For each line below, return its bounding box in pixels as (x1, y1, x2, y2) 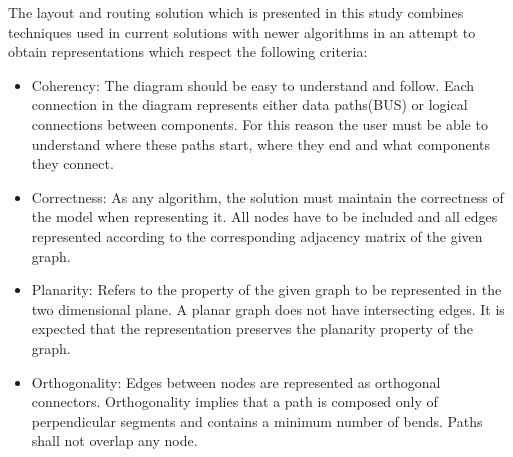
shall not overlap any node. (31, 430, 198, 451)
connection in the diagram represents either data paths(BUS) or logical (31, 94, 468, 115)
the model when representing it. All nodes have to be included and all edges (31, 206, 498, 227)
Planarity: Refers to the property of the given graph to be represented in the (31, 279, 502, 300)
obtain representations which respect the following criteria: (8, 41, 368, 62)
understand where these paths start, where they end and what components (31, 133, 491, 154)
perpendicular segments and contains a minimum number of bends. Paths (31, 410, 483, 431)
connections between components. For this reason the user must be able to (31, 113, 488, 134)
